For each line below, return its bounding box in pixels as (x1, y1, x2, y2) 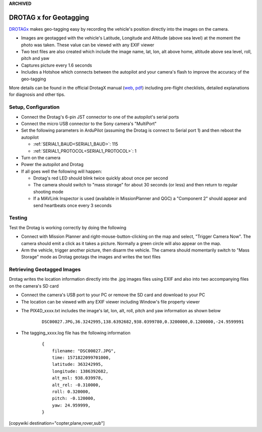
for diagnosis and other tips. (9, 91, 65, 97)
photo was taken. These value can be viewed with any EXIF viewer (21, 42, 155, 48)
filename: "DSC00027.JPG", (51, 348, 116, 354)
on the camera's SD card (9, 283, 59, 289)
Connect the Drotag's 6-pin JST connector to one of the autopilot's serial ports (21, 114, 179, 120)
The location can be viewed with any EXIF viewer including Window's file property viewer (21, 299, 200, 305)
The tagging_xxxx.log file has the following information (21, 330, 131, 336)
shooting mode (33, 189, 64, 195)
